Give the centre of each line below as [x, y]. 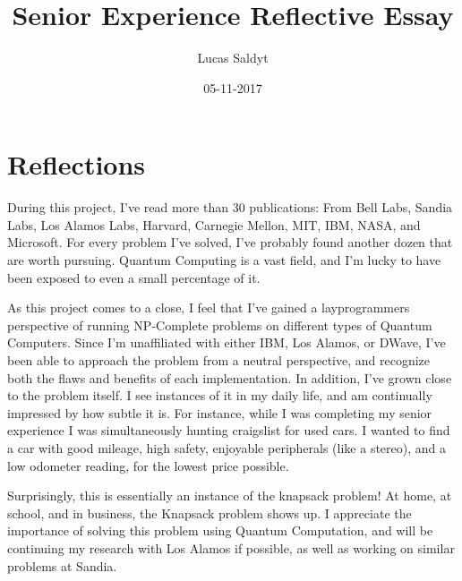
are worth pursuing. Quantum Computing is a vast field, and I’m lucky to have [224, 260]
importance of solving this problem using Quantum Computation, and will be [220, 530]
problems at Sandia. [62, 565]
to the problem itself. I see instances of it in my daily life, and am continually [220, 395]
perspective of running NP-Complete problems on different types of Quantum [220, 325]
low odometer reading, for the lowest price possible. [148, 465]
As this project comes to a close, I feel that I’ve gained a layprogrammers [209, 308]
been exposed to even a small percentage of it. [134, 277]
